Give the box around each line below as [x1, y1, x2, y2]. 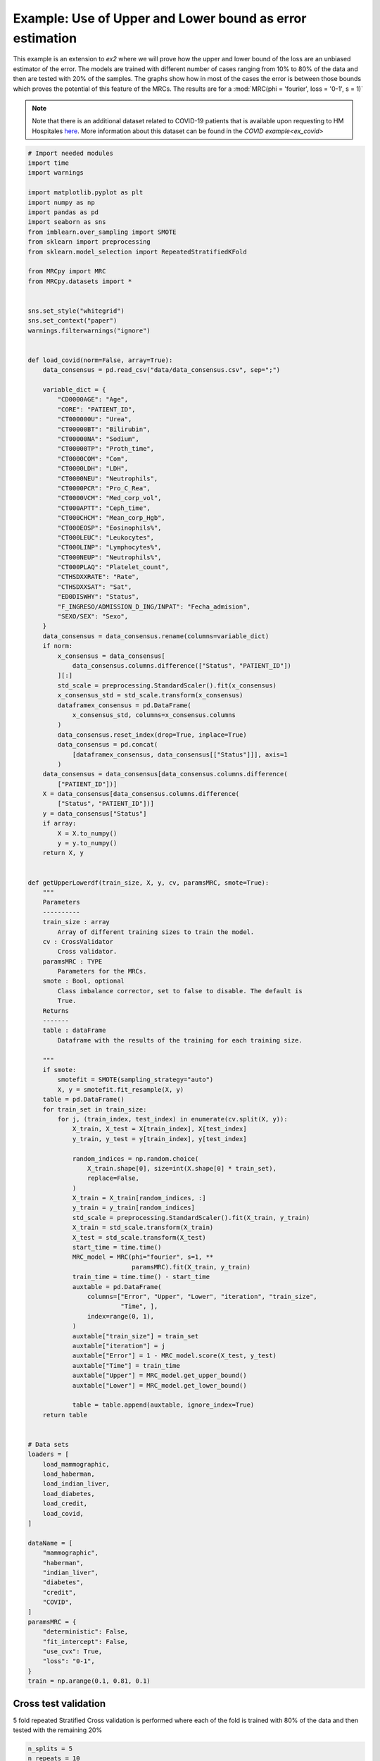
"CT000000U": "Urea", [57, 416, 132, 423]
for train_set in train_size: [42, 1105, 147, 1113]
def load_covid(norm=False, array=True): [27, 356, 173, 364]
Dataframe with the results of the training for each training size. [57, 1036, 303, 1044]
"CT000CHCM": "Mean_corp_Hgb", [57, 514, 165, 522]
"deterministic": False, [42, 1628, 129, 1636]
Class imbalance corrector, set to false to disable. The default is [57, 987, 303, 995]
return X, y [42, 849, 84, 857]
